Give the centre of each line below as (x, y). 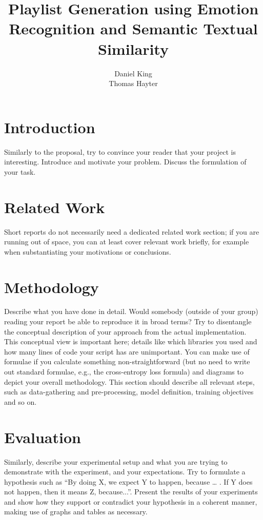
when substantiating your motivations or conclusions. (88, 251)
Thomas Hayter (133, 83)
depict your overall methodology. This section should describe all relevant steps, (129, 381)
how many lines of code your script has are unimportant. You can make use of (127, 351)
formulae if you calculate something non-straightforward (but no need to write (127, 361)
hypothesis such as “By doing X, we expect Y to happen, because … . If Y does (128, 481)
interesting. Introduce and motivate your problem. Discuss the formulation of (125, 162)
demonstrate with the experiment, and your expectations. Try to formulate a (125, 472)
